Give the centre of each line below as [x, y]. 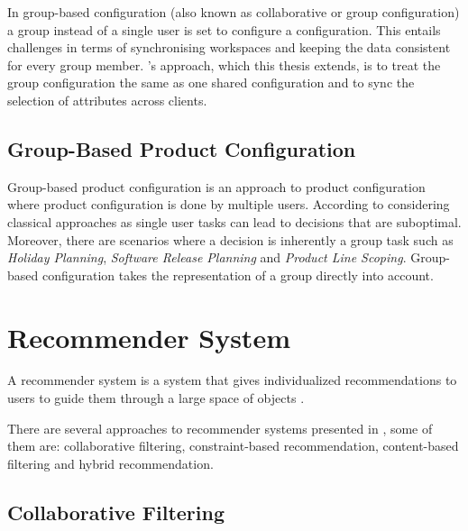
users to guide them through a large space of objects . [156, 398]
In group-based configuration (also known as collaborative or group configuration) [234, 12]
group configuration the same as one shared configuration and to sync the [211, 82]
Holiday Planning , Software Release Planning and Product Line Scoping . [207, 257]
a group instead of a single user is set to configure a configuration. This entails [224, 29]
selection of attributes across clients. [107, 100]
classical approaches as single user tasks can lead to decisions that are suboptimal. [234, 221]
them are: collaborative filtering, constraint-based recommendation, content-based [233, 446]
